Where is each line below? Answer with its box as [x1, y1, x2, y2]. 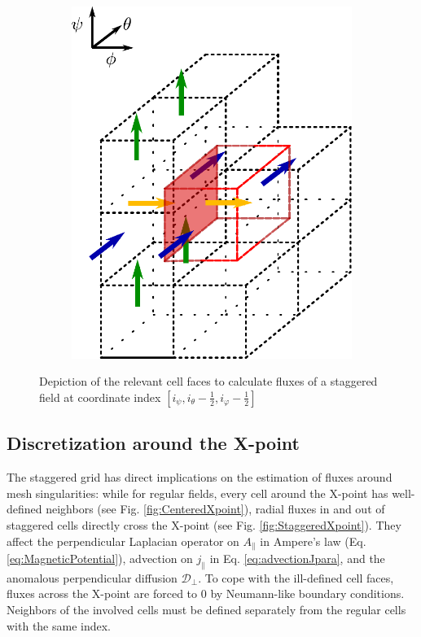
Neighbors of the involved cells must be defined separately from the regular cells [7, 600, 406, 617]
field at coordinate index [39, 388, 161, 405]
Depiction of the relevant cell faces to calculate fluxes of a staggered [39, 373, 378, 390]
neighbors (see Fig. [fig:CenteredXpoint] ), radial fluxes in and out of [46, 500, 385, 517]
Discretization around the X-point [7, 430, 300, 456]
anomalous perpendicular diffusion [7, 569, 178, 586]
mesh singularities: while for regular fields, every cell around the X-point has [7, 484, 388, 501]
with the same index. [7, 617, 112, 634]
